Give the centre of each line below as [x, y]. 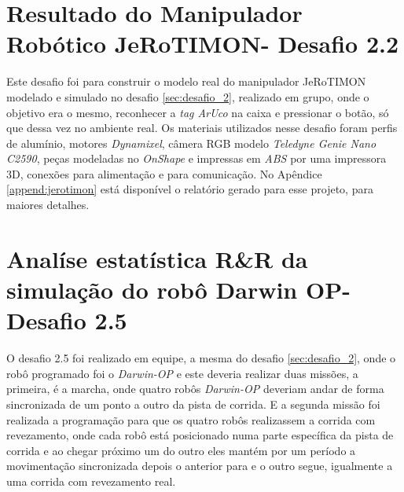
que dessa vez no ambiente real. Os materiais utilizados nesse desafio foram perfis [202, 128]
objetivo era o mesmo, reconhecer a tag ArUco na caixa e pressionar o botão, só [198, 112]
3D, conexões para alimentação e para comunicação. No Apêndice [164, 173]
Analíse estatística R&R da [157, 258]
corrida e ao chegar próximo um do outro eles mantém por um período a [181, 450]
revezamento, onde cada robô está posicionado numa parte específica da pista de [200, 435]
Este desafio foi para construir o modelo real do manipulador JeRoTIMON [186, 81]
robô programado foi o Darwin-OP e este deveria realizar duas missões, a [182, 373]
